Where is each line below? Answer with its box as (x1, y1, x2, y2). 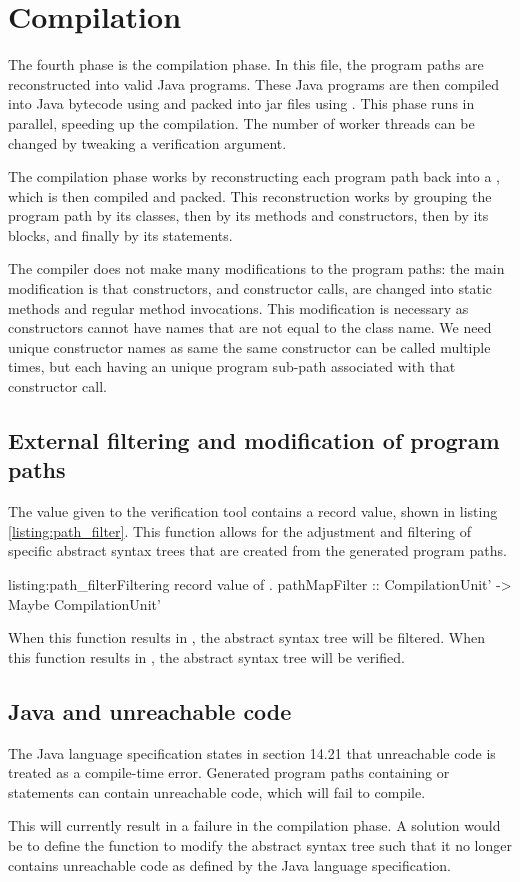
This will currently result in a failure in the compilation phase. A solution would (8, 815, 501, 836)
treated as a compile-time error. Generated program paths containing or (8, 762, 450, 783)
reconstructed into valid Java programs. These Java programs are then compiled (8, 73, 499, 94)
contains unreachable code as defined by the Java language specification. (8, 854, 452, 875)
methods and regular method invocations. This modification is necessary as (8, 297, 469, 318)
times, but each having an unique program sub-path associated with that (8, 356, 456, 377)
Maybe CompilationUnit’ (8, 593, 161, 614)
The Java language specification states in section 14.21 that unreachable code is (8, 742, 496, 763)
